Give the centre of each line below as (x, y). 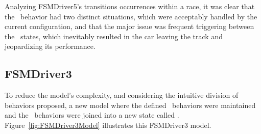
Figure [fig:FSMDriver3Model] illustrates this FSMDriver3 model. (108, 125)
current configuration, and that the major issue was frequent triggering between (129, 26)
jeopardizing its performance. (50, 46)
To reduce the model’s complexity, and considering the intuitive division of (122, 95)
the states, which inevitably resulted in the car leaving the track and (114, 36)
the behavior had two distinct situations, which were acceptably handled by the (131, 16)
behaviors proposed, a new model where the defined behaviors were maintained (130, 105)
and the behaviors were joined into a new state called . (92, 115)
